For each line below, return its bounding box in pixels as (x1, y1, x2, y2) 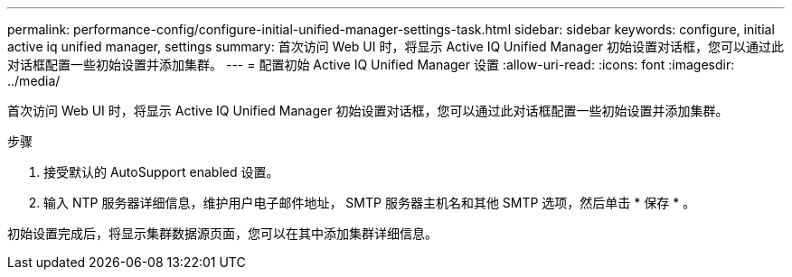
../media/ (7, 73, 61, 88)
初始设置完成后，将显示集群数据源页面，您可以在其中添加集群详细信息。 (7, 226, 438, 241)
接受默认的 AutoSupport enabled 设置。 (43, 164, 279, 180)
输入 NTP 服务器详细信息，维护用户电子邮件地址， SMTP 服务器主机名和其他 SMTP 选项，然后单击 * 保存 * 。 (43, 195, 696, 210)
